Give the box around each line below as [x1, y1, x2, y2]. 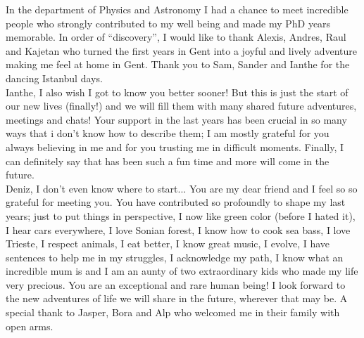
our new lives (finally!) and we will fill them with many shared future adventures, [6, 98, 357, 113]
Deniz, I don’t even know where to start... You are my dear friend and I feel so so [6, 181, 358, 195]
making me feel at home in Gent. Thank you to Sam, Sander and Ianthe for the [6, 57, 350, 72]
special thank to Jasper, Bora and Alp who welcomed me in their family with [6, 305, 340, 320]
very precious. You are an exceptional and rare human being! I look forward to [6, 277, 346, 292]
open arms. [6, 318, 54, 333]
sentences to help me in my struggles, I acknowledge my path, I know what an [6, 249, 344, 264]
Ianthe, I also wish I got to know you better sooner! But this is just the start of [6, 84, 349, 99]
